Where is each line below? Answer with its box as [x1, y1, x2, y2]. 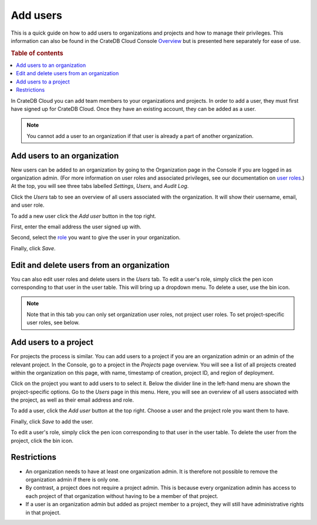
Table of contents [11, 49, 64, 57]
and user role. [11, 201, 45, 208]
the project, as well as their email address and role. [11, 396, 134, 403]
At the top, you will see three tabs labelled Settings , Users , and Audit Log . [11, 183, 189, 190]
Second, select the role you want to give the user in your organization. [11, 234, 181, 241]
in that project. [25, 509, 61, 516]
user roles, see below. [26, 319, 80, 326]
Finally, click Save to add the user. [11, 418, 94, 425]
